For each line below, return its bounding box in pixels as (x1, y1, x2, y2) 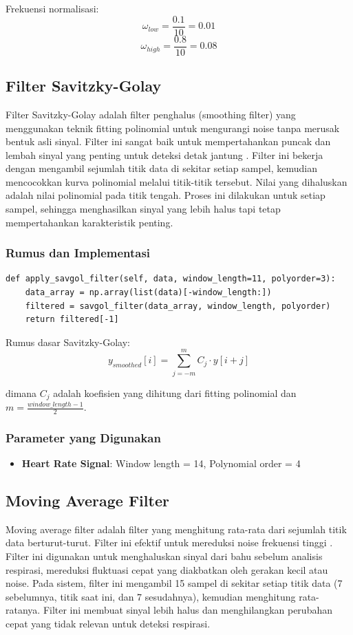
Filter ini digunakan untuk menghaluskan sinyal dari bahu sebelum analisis (6, 549, 323, 563)
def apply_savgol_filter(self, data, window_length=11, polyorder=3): (6, 274, 336, 284)
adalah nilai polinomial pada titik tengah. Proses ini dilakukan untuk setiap (6, 188, 325, 202)
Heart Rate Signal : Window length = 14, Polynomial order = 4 (21, 456, 301, 471)
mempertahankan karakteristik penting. (6, 215, 173, 229)
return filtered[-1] (25, 314, 119, 325)
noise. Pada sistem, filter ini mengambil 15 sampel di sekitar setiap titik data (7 (6, 576, 343, 590)
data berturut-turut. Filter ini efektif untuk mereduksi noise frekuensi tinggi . (6, 535, 333, 550)
